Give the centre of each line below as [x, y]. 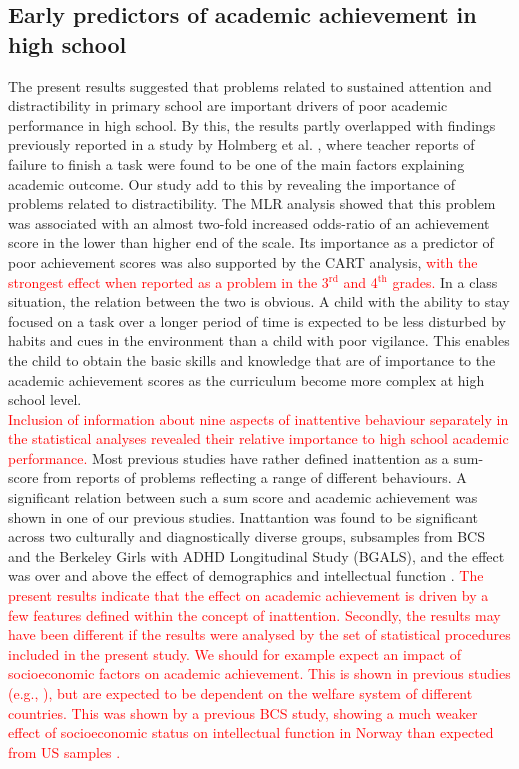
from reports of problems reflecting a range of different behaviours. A [255, 477]
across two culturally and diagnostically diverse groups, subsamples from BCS [247, 536]
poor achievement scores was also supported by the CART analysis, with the [243, 261]
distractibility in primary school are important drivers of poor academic [228, 105]
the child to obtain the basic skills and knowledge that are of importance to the [252, 359]
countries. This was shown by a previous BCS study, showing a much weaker [243, 712]
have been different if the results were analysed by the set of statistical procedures [259, 634]
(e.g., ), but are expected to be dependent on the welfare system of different [240, 693]
